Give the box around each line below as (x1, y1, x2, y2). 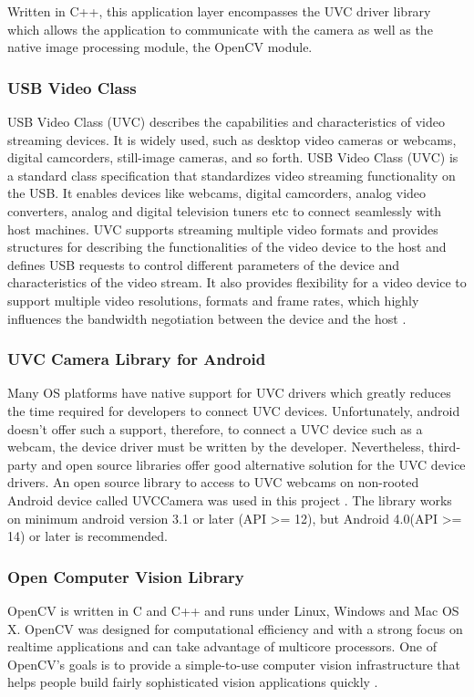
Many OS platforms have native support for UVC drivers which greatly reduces (7, 383, 451, 402)
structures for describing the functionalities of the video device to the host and (7, 237, 447, 256)
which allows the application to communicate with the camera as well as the (7, 19, 433, 38)
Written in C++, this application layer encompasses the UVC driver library (7, 2, 431, 20)
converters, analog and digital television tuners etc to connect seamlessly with (7, 201, 442, 220)
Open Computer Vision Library (7, 565, 244, 588)
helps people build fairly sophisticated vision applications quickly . (7, 672, 378, 692)
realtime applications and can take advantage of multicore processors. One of (7, 637, 438, 656)
